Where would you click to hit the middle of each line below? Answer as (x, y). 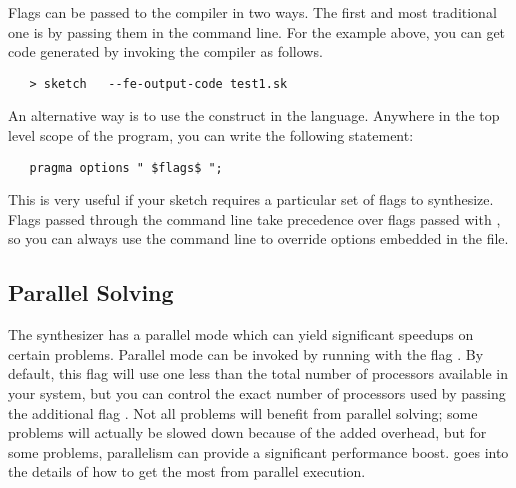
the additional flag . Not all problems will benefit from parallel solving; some (243, 412)
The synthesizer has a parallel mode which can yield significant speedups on (241, 334)
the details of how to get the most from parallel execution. (187, 471)
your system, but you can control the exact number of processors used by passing (257, 393)
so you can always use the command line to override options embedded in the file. (258, 238)
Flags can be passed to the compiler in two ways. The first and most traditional (252, 12)
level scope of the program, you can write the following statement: (211, 135)
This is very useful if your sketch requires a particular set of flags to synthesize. (251, 199)
